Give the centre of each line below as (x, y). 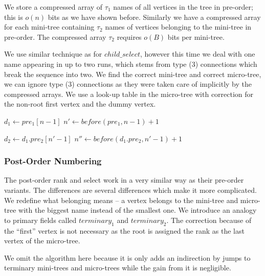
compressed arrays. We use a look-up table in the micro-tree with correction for (129, 94)
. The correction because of (209, 220)
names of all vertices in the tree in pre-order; (183, 7)
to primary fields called (40, 220)
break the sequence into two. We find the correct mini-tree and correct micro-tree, (133, 74)
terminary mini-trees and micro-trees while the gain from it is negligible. (118, 268)
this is (14, 17)
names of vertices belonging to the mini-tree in (178, 27)
